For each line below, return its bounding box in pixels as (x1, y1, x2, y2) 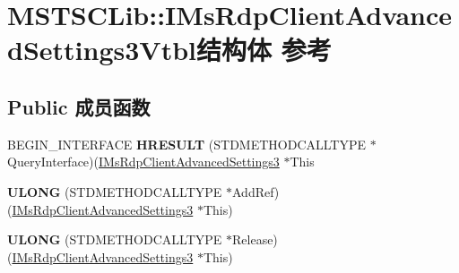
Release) (232, 230, 278, 249)
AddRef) (232, 182, 280, 200)
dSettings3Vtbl (7, 31, 196, 68)
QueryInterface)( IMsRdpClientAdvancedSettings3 (7, 152, 280, 171)
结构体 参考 (195, 31, 332, 68)
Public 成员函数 (7, 92, 151, 120)
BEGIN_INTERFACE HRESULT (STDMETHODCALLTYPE (7, 134, 367, 153)
